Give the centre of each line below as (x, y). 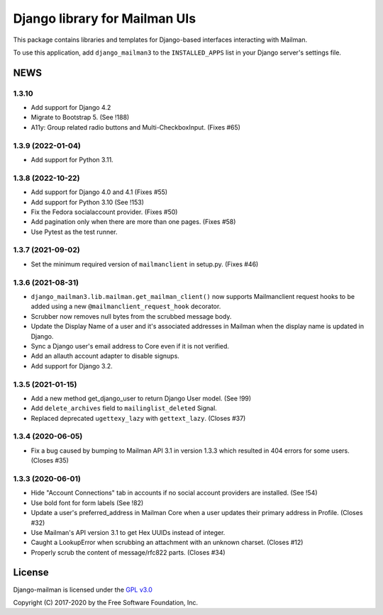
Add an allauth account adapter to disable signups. (105, 356)
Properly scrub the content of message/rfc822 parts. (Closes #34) (128, 552)
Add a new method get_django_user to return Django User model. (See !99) (141, 398)
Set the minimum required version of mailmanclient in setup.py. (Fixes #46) (145, 264)
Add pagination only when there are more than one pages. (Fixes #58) (133, 222)
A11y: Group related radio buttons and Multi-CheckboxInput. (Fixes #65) (136, 127)
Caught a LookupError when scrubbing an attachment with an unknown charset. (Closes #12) (167, 543)
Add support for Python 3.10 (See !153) (88, 202)
